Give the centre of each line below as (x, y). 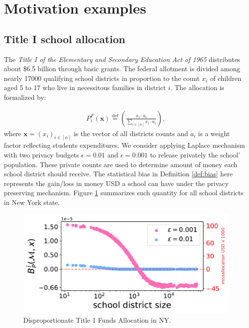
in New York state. (32, 202)
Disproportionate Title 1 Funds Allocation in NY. (97, 320)
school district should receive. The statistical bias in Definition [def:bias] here (118, 174)
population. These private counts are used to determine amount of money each (121, 164)
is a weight (214, 133)
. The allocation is (197, 87)
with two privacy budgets (41, 155)
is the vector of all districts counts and (131, 133)
